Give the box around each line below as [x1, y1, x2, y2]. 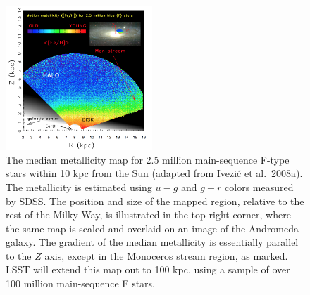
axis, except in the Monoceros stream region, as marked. [44, 248, 288, 263]
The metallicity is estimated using [6, 179, 152, 194]
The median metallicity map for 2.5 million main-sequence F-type [6, 152, 290, 166]
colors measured [225, 179, 294, 194]
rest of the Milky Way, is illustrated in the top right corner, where [6, 207, 291, 222]
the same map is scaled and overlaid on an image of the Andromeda [6, 221, 299, 235]
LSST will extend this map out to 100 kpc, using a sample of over [6, 262, 290, 277]
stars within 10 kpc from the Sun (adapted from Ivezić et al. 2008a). [6, 166, 303, 181]
